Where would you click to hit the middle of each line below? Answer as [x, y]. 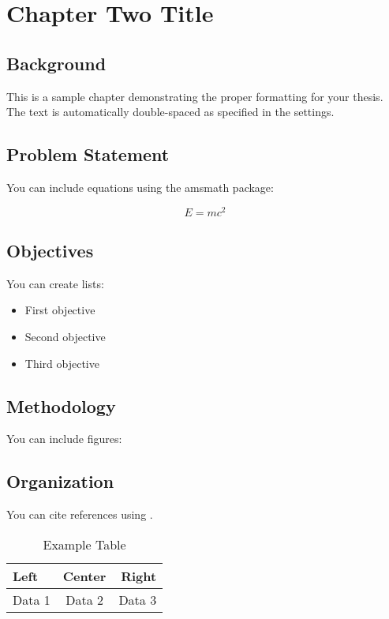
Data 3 [138, 599]
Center [84, 576]
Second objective [65, 337]
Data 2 [84, 599]
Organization [60, 481]
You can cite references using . [80, 514]
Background [56, 63]
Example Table [84, 544]
